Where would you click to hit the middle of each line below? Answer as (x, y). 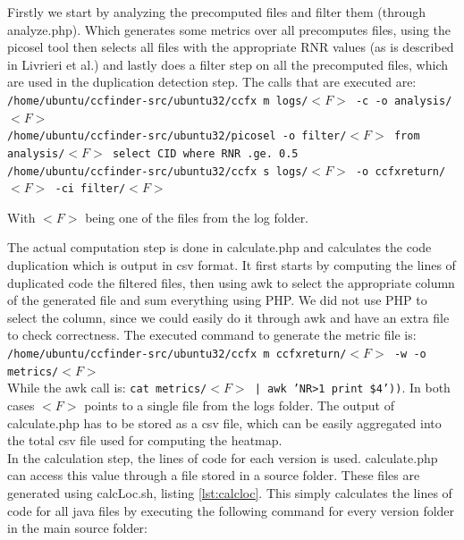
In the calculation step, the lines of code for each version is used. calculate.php (223, 457)
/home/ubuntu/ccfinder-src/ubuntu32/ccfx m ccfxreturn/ (177, 354)
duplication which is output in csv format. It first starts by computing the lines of (232, 265)
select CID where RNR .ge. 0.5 (205, 153)
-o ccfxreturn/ (401, 171)
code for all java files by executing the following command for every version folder (231, 510)
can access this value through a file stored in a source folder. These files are (214, 475)
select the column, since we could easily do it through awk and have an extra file (228, 317)
